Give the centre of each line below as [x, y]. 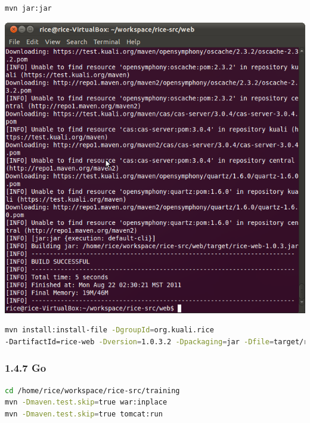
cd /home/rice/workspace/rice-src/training [92, 390]
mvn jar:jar [28, 8]
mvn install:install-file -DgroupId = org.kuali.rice [109, 330]
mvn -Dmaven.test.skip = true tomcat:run [84, 414]
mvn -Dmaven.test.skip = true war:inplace [86, 402]
